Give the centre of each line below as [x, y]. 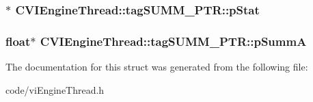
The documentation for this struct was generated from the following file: [157, 67]
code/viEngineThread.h [55, 89]
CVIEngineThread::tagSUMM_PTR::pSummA [173, 41]
